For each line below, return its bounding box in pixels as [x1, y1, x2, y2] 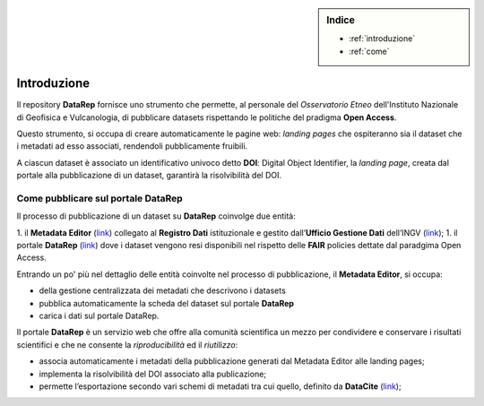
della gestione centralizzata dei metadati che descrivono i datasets [39, 285, 286, 296]
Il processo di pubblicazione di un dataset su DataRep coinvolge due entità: [16, 211, 296, 221]
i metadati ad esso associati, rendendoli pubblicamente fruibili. [16, 141, 248, 151]
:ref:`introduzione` [349, 33, 416, 44]
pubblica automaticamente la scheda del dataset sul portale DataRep [39, 298, 295, 308]
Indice [326, 14, 356, 26]
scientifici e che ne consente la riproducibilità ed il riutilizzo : [16, 339, 238, 350]
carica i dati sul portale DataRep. [39, 310, 160, 321]
